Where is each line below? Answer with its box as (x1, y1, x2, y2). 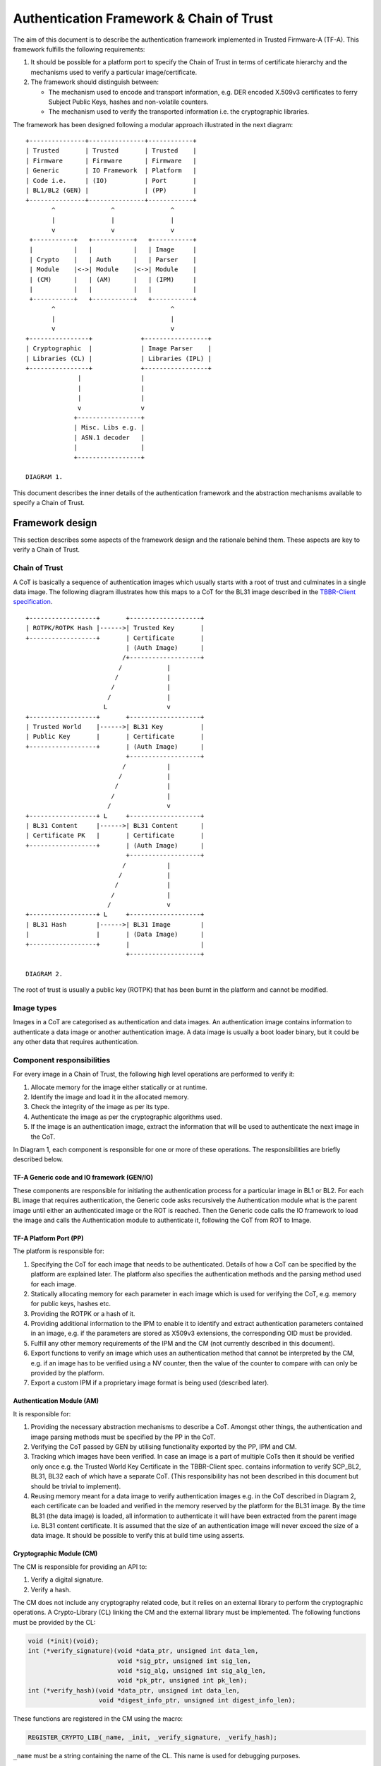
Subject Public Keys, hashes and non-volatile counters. (48, 97, 209, 106)
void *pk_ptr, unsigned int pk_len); (116, 1676, 248, 1685)
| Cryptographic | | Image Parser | (25, 345, 212, 352)
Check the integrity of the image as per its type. (30, 1103, 170, 1111)
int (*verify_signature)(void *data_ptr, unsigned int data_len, (28, 1647, 259, 1655)
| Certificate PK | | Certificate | (25, 831, 205, 840)
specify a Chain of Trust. (13, 499, 85, 507)
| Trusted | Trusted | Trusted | (25, 147, 197, 155)
